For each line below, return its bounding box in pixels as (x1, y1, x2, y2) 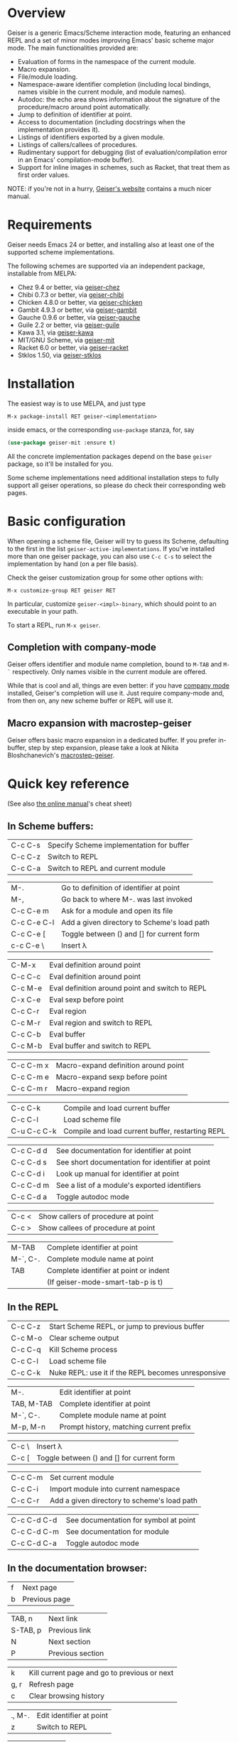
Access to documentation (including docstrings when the (17, 117, 186, 126)
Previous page (22, 1594, 71, 1603)
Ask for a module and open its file (61, 906, 173, 916)
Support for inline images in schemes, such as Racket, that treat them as (17, 163, 230, 171)
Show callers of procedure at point (38, 1211, 154, 1221)
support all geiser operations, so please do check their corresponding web (7, 481, 226, 489)
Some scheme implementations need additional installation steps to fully (7, 473, 219, 482)
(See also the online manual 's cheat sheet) (7, 799, 133, 808)
